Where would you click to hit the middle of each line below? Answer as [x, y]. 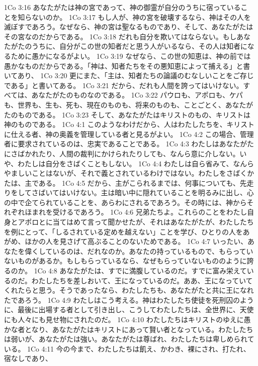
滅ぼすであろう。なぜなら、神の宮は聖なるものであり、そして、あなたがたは [129, 27]
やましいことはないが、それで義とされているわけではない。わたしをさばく [126, 173]
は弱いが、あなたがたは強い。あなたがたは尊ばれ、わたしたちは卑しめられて [129, 339]
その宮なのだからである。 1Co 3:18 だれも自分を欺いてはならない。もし [120, 36]
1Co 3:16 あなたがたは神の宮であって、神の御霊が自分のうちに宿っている [123, 7]
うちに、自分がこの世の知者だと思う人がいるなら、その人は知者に [139, 46]
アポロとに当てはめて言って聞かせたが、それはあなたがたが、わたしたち [136, 222]
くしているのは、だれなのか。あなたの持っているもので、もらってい [142, 251]
